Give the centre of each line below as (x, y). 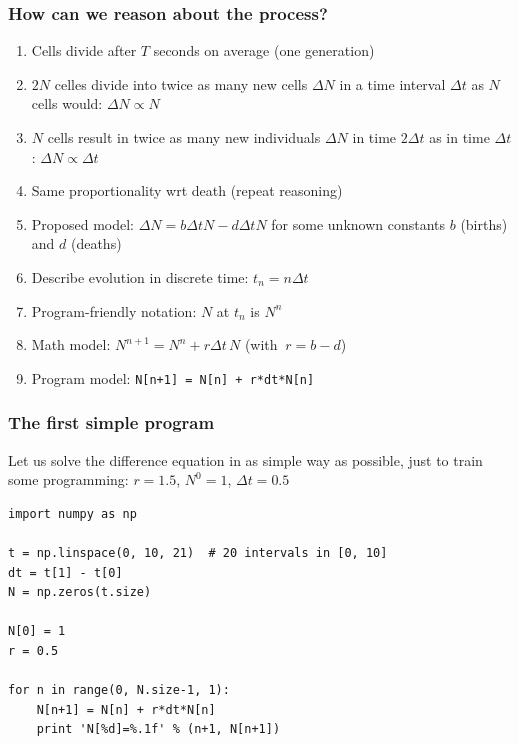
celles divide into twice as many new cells (181, 83)
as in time (459, 137)
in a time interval (392, 83)
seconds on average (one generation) (264, 50)
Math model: (71, 344)
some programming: (68, 479)
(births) (484, 223)
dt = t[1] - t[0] (65, 572)
